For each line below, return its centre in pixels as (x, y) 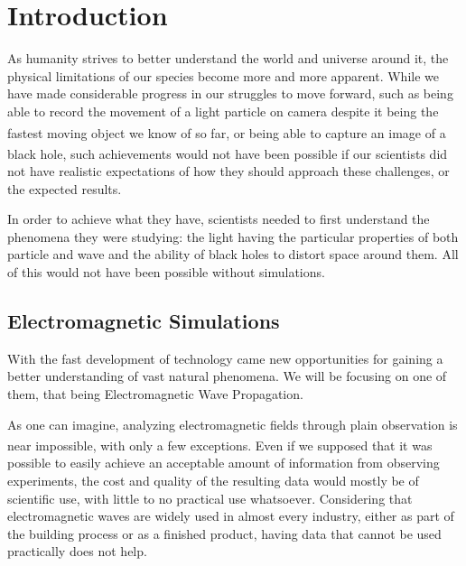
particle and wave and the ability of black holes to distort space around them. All (233, 254)
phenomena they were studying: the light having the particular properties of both (233, 236)
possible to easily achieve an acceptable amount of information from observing (224, 463)
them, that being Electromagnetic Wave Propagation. (155, 393)
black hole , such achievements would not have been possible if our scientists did (228, 153)
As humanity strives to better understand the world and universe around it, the (228, 58)
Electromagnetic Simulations (144, 320)
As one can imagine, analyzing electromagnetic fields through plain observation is (233, 424)
